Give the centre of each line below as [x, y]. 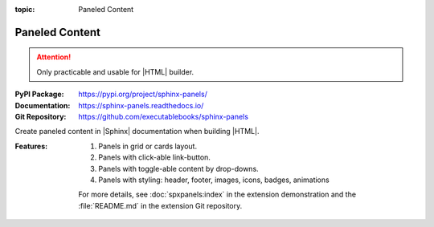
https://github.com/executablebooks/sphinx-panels [164, 116]
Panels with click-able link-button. [154, 157]
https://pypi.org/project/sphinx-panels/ [143, 94]
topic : [25, 9]
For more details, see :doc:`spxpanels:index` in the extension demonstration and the [217, 195]
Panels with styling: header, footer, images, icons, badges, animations [214, 180]
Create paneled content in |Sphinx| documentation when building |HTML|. [137, 132]
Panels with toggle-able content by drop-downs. [178, 168]
